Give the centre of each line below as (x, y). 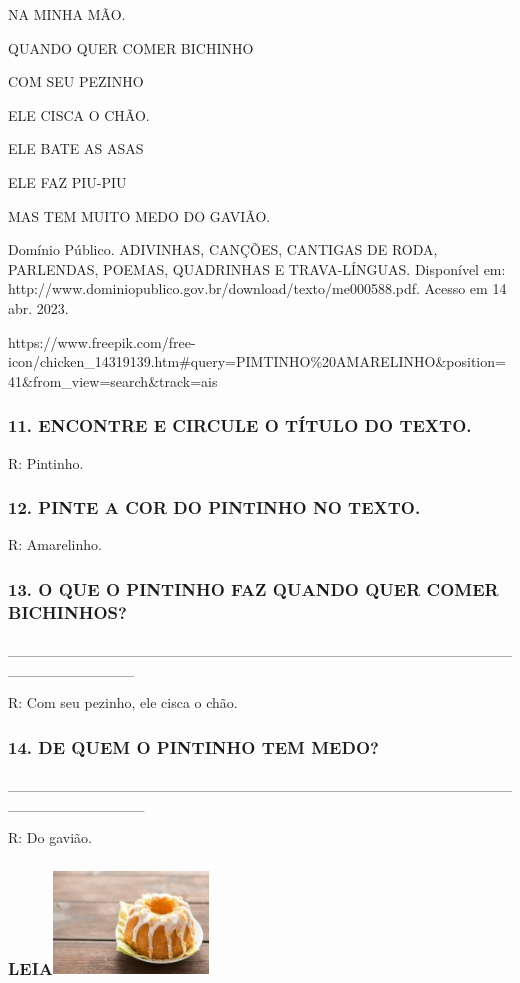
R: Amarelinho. (55, 544)
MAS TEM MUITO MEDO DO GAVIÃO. (139, 215)
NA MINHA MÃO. (67, 14)
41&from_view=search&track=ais (113, 380)
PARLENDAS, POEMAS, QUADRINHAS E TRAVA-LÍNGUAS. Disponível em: (257, 268)
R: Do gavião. (50, 837)
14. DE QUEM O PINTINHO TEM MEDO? (193, 746)
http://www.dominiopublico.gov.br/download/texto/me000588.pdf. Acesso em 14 (257, 288)
